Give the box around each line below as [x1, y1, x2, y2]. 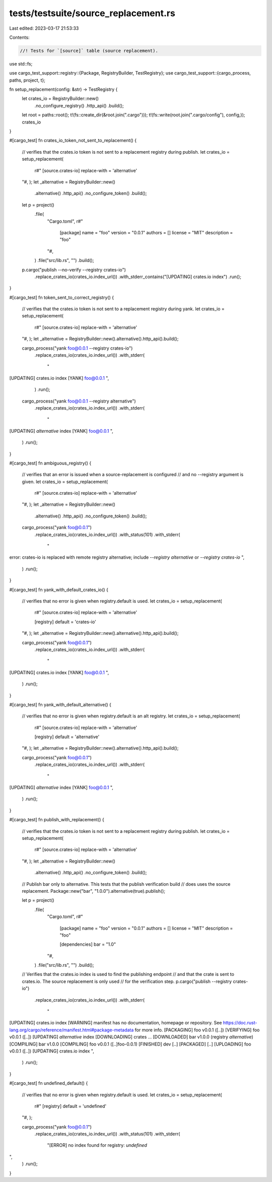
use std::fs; [9, 60, 33, 67]
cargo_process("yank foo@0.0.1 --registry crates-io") [22, 345, 133, 351]
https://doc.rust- [223, 1020, 257, 1026]
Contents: [9, 34, 30, 40]
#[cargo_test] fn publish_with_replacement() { [9, 817, 104, 823]
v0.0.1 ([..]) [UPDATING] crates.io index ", [9, 1048, 94, 1054]
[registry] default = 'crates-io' [34, 619, 97, 625]
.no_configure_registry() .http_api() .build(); [34, 102, 124, 108]
